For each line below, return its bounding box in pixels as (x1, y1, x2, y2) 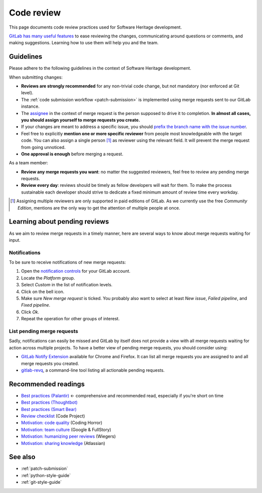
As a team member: (9, 160, 49, 166)
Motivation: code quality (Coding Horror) (21, 420, 103, 426)
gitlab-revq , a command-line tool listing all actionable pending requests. (21, 367, 165, 373)
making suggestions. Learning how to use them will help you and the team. (9, 40, 159, 46)
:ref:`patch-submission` (21, 466, 68, 472)
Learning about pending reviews (9, 217, 109, 226)
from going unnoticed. (21, 144, 65, 150)
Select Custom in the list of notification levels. (21, 282, 113, 288)
